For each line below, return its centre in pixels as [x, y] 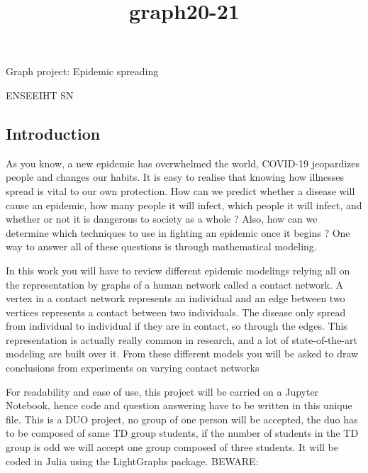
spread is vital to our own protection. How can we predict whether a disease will [180, 190]
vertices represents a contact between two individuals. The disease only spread [176, 312]
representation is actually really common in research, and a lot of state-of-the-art [182, 339]
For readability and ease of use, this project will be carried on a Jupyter [162, 391]
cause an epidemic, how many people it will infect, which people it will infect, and [184, 205]
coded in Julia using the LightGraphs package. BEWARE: [132, 461]
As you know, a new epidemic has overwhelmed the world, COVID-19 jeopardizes [183, 163]
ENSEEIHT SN [40, 95]
